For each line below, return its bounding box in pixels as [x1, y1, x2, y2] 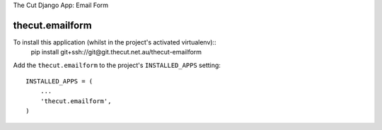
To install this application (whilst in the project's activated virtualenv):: [13, 37, 216, 46]
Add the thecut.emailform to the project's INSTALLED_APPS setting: [13, 61, 221, 69]
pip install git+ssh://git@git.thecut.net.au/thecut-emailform [30, 48, 202, 57]
